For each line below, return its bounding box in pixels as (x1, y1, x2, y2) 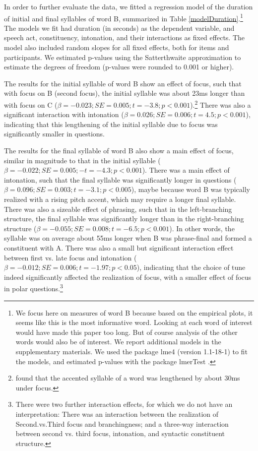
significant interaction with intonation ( (4, 109, 124, 120)
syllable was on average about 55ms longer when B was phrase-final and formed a (4, 233, 252, 243)
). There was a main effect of (142, 165, 230, 175)
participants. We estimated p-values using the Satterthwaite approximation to (4, 52, 241, 62)
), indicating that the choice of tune (136, 262, 246, 272)
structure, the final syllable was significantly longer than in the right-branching (4, 213, 244, 224)
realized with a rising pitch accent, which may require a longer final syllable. (4, 194, 236, 204)
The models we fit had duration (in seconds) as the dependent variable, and (4, 22, 235, 33)
